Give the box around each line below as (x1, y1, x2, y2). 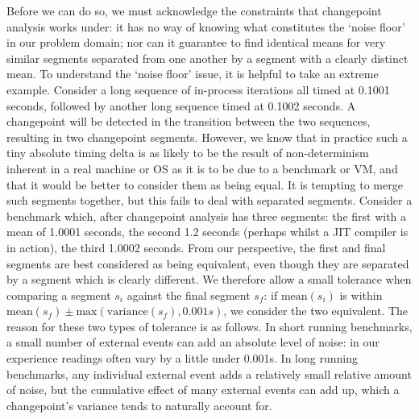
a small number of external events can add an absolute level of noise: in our (6, 334, 380, 351)
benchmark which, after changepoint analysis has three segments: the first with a (6, 207, 407, 224)
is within (339, 286, 383, 303)
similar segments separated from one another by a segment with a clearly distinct (6, 49, 409, 66)
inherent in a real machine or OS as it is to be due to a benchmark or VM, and (6, 160, 398, 176)
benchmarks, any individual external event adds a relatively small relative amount (6, 365, 412, 382)
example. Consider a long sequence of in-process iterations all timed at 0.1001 (6, 81, 390, 97)
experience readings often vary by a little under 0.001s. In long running (6, 350, 358, 367)
